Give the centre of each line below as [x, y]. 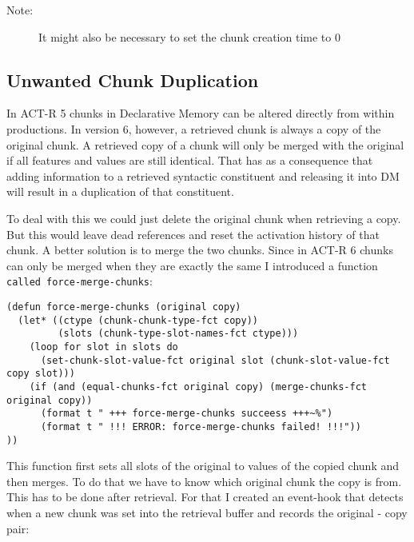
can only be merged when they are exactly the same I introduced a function [192, 265]
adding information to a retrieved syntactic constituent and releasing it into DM [203, 175]
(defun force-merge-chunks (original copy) [124, 307]
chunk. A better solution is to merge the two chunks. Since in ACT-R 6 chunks [200, 250]
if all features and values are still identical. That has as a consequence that [190, 160]
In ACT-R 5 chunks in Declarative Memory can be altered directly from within [201, 113]
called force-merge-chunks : [80, 281]
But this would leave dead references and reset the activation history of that [193, 234]
